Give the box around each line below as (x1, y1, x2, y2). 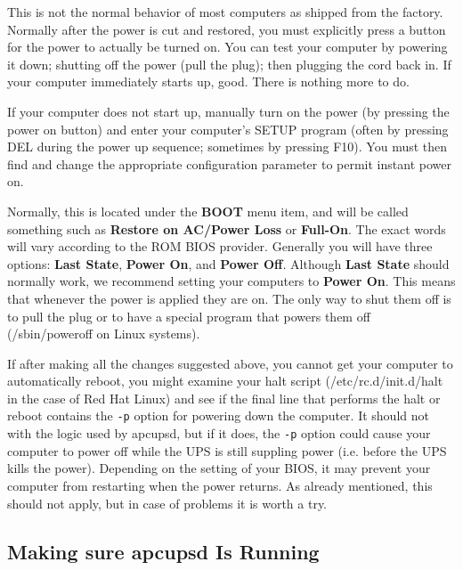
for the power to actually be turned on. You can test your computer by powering (7, 37, 448, 56)
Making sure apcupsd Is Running (7, 537, 320, 565)
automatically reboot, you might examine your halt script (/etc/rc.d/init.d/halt (7, 371, 443, 390)
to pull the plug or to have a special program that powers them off (7, 306, 370, 325)
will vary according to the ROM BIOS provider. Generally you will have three (7, 237, 433, 256)
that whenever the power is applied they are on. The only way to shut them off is (7, 289, 451, 307)
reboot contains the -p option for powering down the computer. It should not (7, 406, 429, 425)
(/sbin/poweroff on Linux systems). (7, 324, 200, 343)
